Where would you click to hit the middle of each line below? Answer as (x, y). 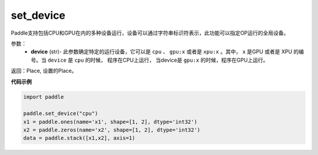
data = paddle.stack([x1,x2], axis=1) (79, 138)
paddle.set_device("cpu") (61, 114)
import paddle (44, 97)
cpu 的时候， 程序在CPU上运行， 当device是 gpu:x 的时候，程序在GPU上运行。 (171, 60)
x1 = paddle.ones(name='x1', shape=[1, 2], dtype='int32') (110, 122)
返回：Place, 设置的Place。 (44, 71)
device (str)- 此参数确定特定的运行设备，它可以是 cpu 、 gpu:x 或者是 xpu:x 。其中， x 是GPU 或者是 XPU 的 (165, 52)
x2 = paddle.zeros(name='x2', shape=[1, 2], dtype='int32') (112, 130)
